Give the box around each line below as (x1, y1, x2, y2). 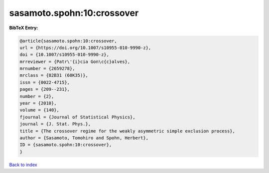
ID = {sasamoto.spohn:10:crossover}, (19, 142, 112, 148)
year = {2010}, (19, 101, 57, 106)
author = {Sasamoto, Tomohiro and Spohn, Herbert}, (19, 135, 149, 141)
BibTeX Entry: (9, 25, 38, 31)
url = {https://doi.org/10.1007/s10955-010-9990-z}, (19, 45, 151, 51)
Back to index (9, 162, 37, 168)
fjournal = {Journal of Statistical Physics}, (19, 114, 135, 120)
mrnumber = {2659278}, (19, 66, 75, 71)
